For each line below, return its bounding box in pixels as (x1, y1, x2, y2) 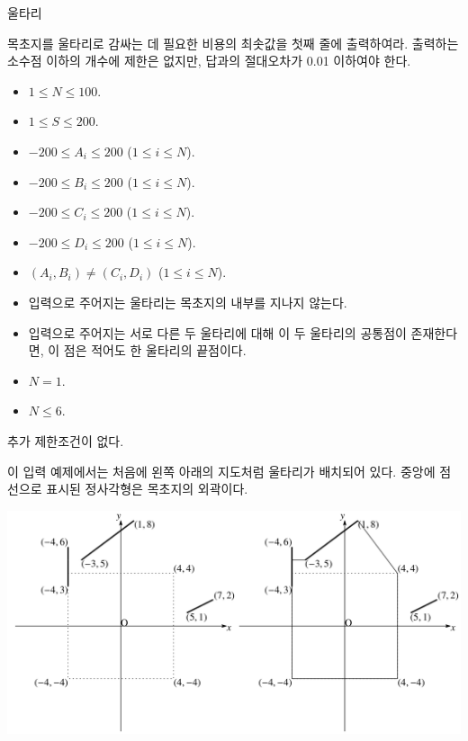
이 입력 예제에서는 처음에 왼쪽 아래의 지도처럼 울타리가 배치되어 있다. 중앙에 (7, 461, 436, 480)
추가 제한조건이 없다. (7, 431, 124, 450)
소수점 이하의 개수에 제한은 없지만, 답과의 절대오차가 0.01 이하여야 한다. (7, 51, 411, 70)
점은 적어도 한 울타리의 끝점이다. (63, 341, 247, 360)
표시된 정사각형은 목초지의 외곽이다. (46, 479, 248, 498)
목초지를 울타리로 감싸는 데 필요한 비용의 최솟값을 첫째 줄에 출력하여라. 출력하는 (7, 33, 459, 52)
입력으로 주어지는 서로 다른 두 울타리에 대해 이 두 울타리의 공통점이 (28, 323, 407, 342)
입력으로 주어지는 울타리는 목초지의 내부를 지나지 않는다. (28, 292, 347, 311)
